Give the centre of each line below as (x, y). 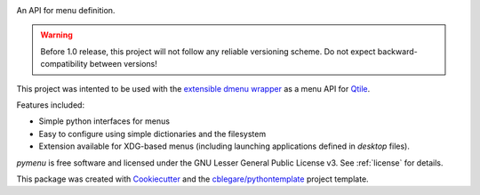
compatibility (64, 64)
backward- (397, 51)
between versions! (123, 64)
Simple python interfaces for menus (104, 121)
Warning (56, 35)
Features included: (50, 105)
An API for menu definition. (66, 10)
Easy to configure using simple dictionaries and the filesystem (152, 134)
